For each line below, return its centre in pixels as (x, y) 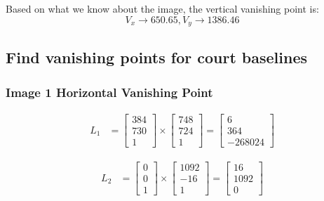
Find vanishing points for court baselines (157, 57)
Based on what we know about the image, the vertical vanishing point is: (162, 8)
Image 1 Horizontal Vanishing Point (109, 92)
